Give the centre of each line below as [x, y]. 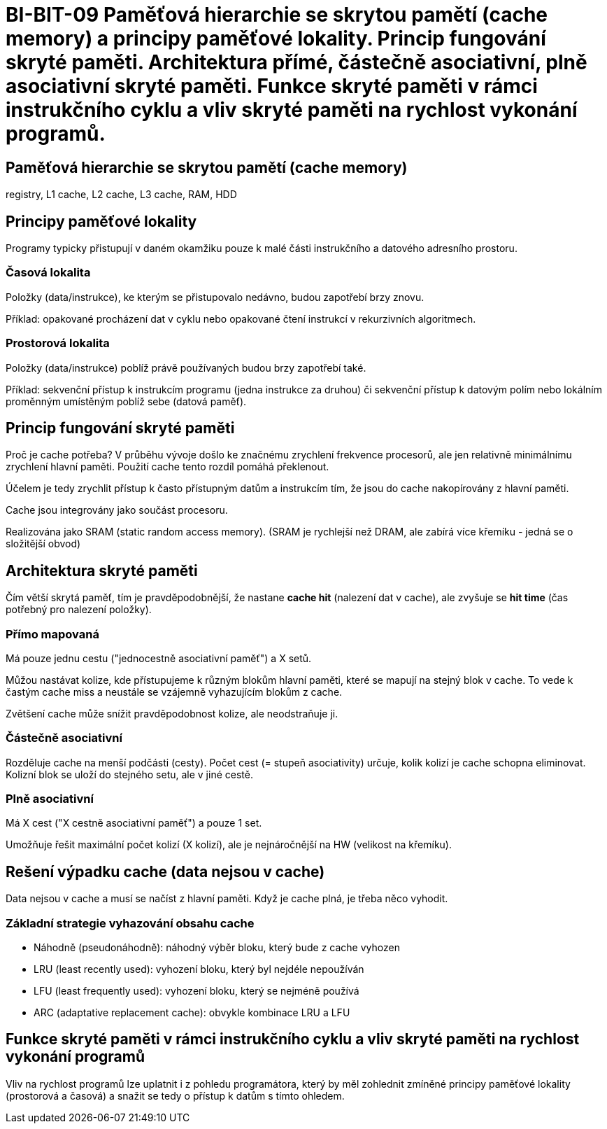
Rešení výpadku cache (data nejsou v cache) [165, 871]
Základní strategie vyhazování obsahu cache [130, 923]
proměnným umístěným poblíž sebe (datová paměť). [126, 401]
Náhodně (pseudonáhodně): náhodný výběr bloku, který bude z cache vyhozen [217, 948]
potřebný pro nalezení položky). [79, 610]
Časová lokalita [48, 273]
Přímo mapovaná [52, 634]
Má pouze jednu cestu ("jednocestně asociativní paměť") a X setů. [159, 658]
